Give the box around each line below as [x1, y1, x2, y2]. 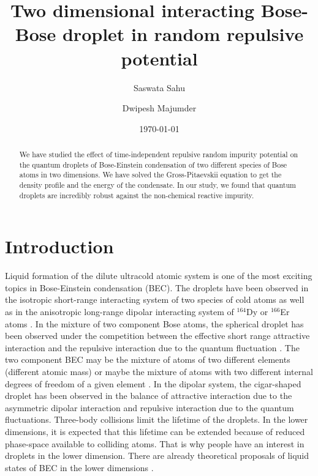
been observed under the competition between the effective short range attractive [5, 329, 310, 342]
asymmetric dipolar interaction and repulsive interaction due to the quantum [5, 401, 294, 414]
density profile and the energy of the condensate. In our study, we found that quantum [19, 180, 296, 190]
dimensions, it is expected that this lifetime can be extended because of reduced [5, 425, 305, 438]
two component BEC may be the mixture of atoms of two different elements [5, 353, 290, 366]
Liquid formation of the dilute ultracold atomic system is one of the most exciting [5, 269, 312, 282]
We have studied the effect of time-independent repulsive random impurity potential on [19, 149, 298, 160]
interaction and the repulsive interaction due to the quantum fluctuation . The [5, 341, 300, 354]
